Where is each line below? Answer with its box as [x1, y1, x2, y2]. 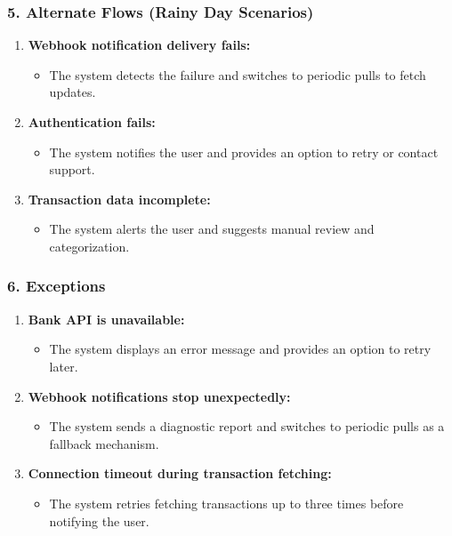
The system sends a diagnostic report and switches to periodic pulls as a [49, 417, 445, 436]
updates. [49, 83, 96, 101]
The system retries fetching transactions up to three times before [49, 493, 404, 512]
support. [49, 160, 95, 179]
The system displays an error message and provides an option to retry [49, 340, 432, 358]
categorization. [49, 236, 130, 255]
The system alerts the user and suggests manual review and [49, 220, 375, 238]
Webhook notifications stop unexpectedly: [28, 387, 291, 405]
